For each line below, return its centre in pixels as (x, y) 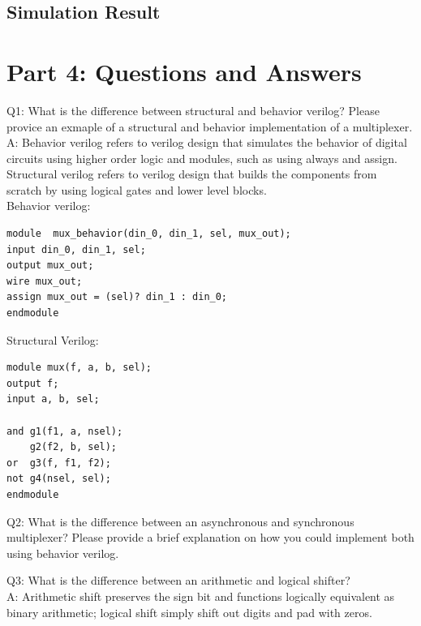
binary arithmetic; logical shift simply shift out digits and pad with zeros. (189, 612)
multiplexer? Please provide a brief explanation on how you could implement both (210, 537)
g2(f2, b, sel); (73, 447)
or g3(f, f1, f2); (59, 463)
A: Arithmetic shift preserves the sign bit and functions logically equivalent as (201, 596)
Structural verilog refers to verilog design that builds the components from (192, 174)
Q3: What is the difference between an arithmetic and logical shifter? (178, 580)
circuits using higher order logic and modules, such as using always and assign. (202, 158)
